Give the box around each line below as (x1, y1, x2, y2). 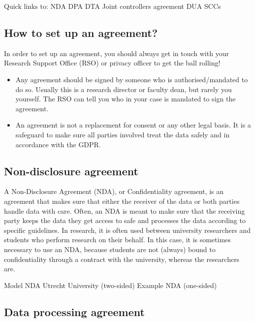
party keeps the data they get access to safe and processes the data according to (4, 215, 246, 225)
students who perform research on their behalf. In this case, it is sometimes (4, 234, 231, 245)
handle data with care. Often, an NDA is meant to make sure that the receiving (4, 205, 245, 216)
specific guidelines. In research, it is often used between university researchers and (4, 225, 251, 235)
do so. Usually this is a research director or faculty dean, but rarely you (15, 84, 232, 94)
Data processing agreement (4, 304, 145, 319)
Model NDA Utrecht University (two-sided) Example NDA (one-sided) (4, 280, 217, 290)
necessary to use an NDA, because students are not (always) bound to (4, 244, 216, 254)
